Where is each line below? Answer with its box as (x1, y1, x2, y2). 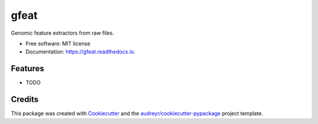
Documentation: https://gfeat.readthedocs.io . (25, 48, 135, 55)
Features (11, 63, 44, 73)
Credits (11, 95, 39, 105)
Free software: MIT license (25, 40, 91, 47)
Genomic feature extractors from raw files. (11, 29, 114, 36)
